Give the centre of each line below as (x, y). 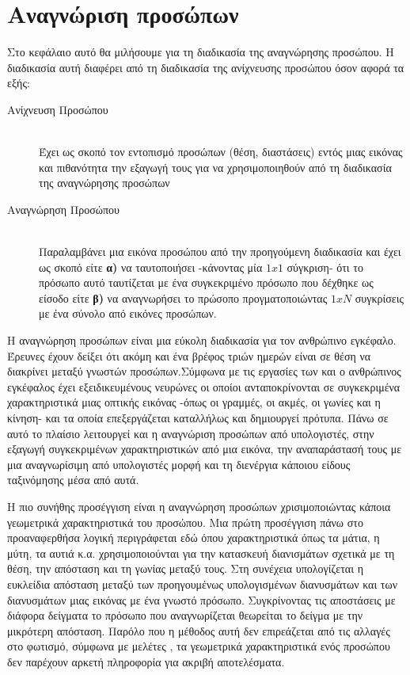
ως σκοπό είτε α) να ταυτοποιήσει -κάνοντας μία (151, 267)
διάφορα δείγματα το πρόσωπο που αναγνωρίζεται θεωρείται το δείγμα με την (185, 615)
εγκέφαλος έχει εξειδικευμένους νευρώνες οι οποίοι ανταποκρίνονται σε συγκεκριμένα (204, 386)
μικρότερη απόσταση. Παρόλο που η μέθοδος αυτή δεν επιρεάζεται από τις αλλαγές (199, 630)
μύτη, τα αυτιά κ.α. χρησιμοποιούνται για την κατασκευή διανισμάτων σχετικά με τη (201, 553)
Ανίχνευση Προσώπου (58, 109)
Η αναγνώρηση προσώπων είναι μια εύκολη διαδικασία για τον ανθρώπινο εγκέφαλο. (202, 340)
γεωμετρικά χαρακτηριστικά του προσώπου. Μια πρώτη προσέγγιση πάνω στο (185, 522)
